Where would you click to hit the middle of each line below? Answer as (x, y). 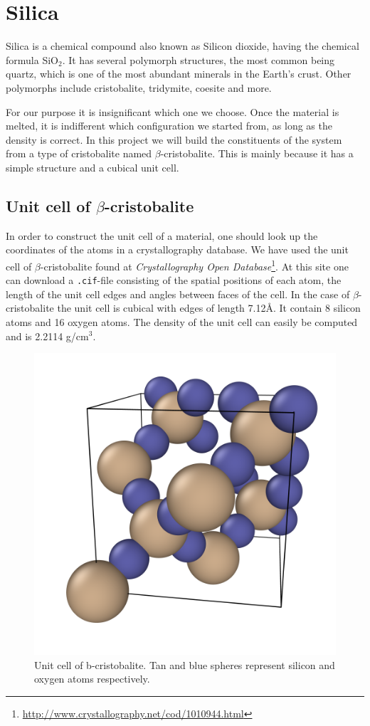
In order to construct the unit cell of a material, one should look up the (162, 235)
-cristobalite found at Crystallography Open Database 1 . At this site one (194, 265)
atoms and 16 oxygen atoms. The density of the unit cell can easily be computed (182, 321)
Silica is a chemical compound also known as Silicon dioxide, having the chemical (183, 46)
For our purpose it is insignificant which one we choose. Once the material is (173, 111)
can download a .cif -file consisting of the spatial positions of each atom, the (174, 280)
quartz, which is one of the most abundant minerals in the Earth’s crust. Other (179, 74)
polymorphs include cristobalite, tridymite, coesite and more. (139, 87)
